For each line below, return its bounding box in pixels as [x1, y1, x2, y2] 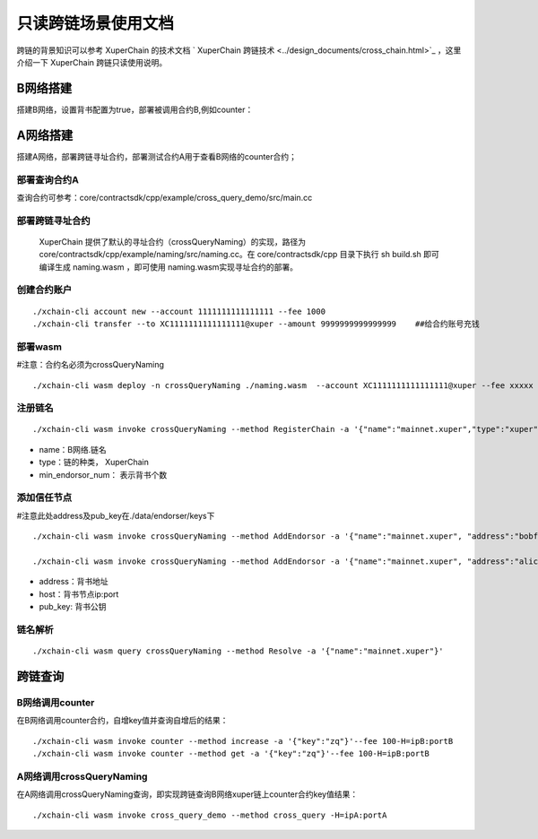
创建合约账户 [16, 283, 73, 296]
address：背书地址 [39, 576, 108, 587]
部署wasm [16, 341, 63, 353]
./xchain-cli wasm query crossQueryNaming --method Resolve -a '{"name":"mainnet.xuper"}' [32, 646, 444, 656]
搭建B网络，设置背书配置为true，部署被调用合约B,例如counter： [16, 104, 254, 115]
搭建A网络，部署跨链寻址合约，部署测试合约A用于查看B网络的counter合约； [16, 151, 298, 161]
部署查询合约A [16, 173, 80, 186]
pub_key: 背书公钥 [39, 601, 107, 612]
